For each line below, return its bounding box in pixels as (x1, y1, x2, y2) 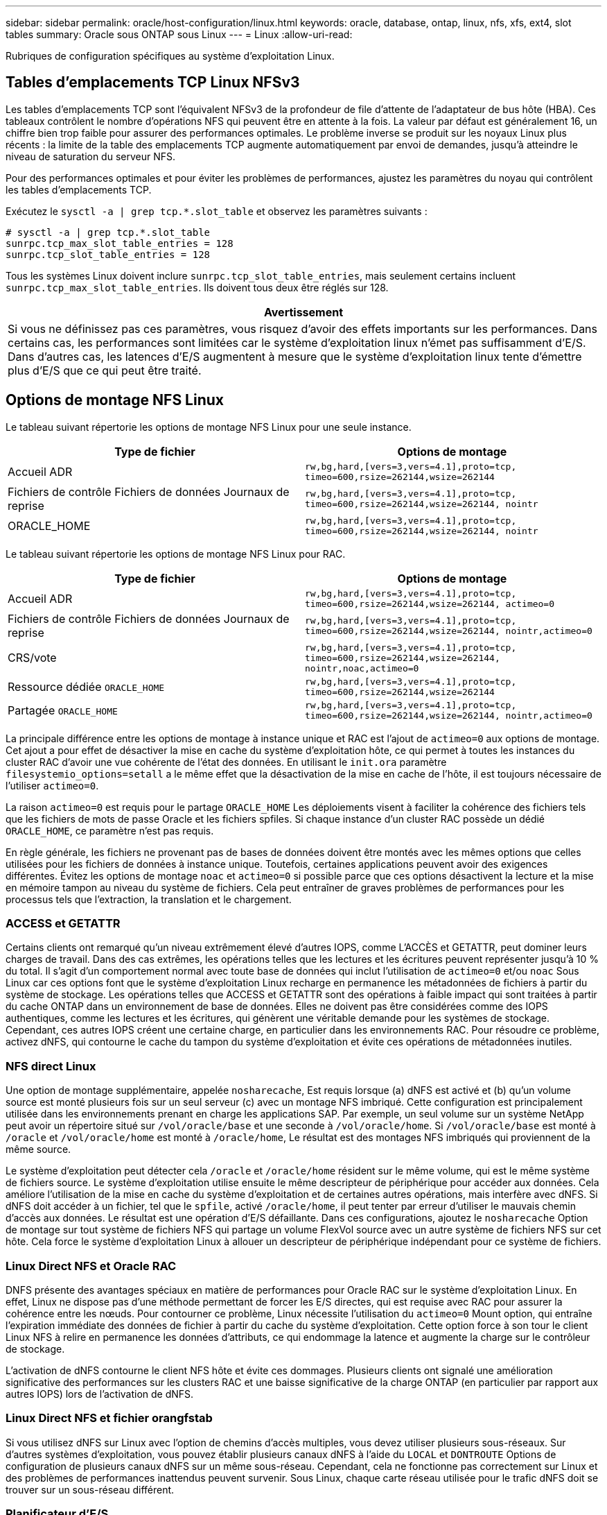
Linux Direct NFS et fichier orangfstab (6, 1411, 213, 1426)
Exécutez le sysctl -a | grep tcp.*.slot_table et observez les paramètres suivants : (6, 205, 428, 217)
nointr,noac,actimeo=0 (305, 662, 419, 674)
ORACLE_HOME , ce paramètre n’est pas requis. (6, 824, 214, 837)
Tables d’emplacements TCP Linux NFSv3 (6, 74, 300, 92)
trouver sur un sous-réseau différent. (6, 1483, 175, 1496)
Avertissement (263, 305, 344, 319)
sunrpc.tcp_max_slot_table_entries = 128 (6, 237, 234, 249)
